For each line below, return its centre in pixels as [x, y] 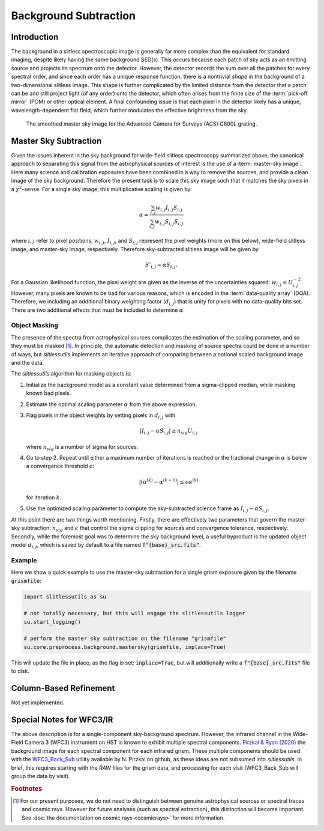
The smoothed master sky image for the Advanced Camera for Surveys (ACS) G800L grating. [142, 124]
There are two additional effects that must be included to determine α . [98, 310]
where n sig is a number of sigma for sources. [82, 447]
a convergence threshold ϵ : [60, 466]
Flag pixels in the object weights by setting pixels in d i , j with [101, 416]
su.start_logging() [52, 622]
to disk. [20, 671]
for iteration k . [44, 498]
